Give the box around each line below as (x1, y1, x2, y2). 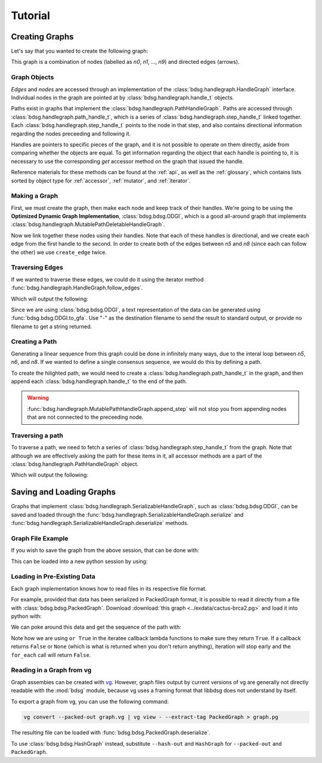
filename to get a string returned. (11, 323, 92, 330)
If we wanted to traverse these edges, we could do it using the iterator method (11, 276, 204, 283)
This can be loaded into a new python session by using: (11, 558, 148, 565)
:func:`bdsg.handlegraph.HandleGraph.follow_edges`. (11, 284, 143, 292)
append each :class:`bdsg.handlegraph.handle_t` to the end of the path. (11, 378, 187, 385)
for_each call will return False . (11, 651, 91, 659)
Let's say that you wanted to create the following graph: (11, 48, 148, 55)
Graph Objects (11, 73, 54, 82)
